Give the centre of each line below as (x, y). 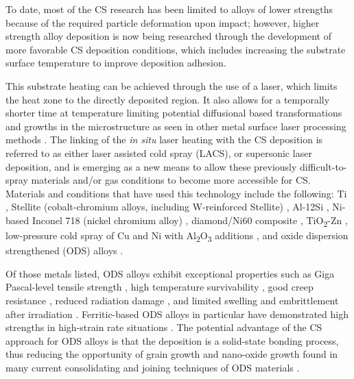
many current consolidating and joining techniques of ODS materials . (153, 367)
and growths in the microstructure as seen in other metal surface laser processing (176, 126)
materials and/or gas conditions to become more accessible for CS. (171, 180)
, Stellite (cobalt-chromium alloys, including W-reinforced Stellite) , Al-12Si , (167, 207)
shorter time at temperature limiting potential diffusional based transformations (174, 113)
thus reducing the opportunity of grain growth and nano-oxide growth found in (172, 354)
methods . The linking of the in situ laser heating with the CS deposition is (164, 139)
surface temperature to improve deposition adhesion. (116, 63)
